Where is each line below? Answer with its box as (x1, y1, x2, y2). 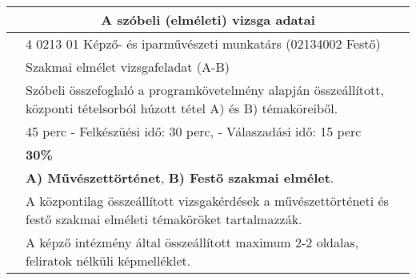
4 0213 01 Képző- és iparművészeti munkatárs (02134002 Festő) (26, 34, 381, 53)
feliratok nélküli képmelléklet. (26, 251, 191, 270)
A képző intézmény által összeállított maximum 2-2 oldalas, (26, 233, 359, 251)
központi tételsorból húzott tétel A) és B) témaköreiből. (26, 99, 338, 117)
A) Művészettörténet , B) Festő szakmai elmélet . (26, 168, 334, 187)
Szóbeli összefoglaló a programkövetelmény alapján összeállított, (26, 81, 384, 99)
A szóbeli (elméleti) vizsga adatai (101, 10, 315, 29)
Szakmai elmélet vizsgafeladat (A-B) (26, 57, 230, 76)
